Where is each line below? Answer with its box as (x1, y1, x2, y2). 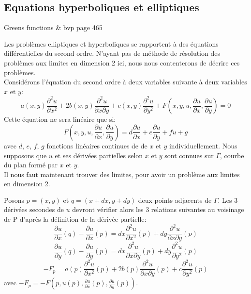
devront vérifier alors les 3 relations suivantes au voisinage (72, 204, 244, 214)
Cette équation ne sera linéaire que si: (4, 114, 116, 124)
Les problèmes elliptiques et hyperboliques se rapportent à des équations (4, 38, 219, 49)
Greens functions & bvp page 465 (4, 22, 103, 33)
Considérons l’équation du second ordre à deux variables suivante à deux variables (4, 77, 247, 87)
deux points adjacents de (138, 195, 212, 205)
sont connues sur (164, 150, 214, 160)
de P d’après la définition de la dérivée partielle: (4, 214, 147, 224)
